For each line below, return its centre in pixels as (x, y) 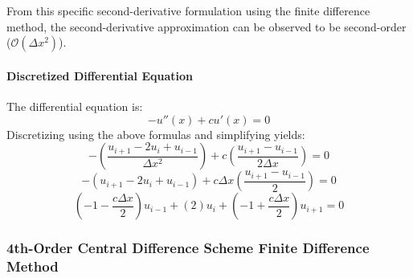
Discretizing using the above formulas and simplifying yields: (156, 134)
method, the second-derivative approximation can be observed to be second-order (206, 26)
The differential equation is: (75, 106)
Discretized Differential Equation (100, 75)
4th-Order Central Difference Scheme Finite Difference (188, 248)
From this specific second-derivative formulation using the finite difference (188, 10)
